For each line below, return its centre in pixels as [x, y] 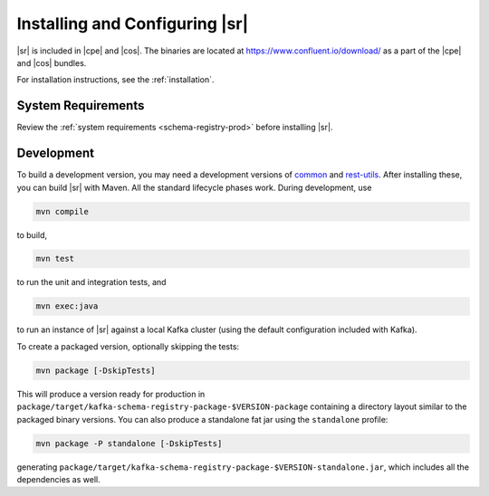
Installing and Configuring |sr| [133, 24]
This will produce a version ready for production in [111, 394]
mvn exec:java [67, 306]
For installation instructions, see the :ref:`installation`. [115, 80]
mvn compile [62, 211]
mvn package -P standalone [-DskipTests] [129, 443]
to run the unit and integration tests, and [91, 282]
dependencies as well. [58, 479]
